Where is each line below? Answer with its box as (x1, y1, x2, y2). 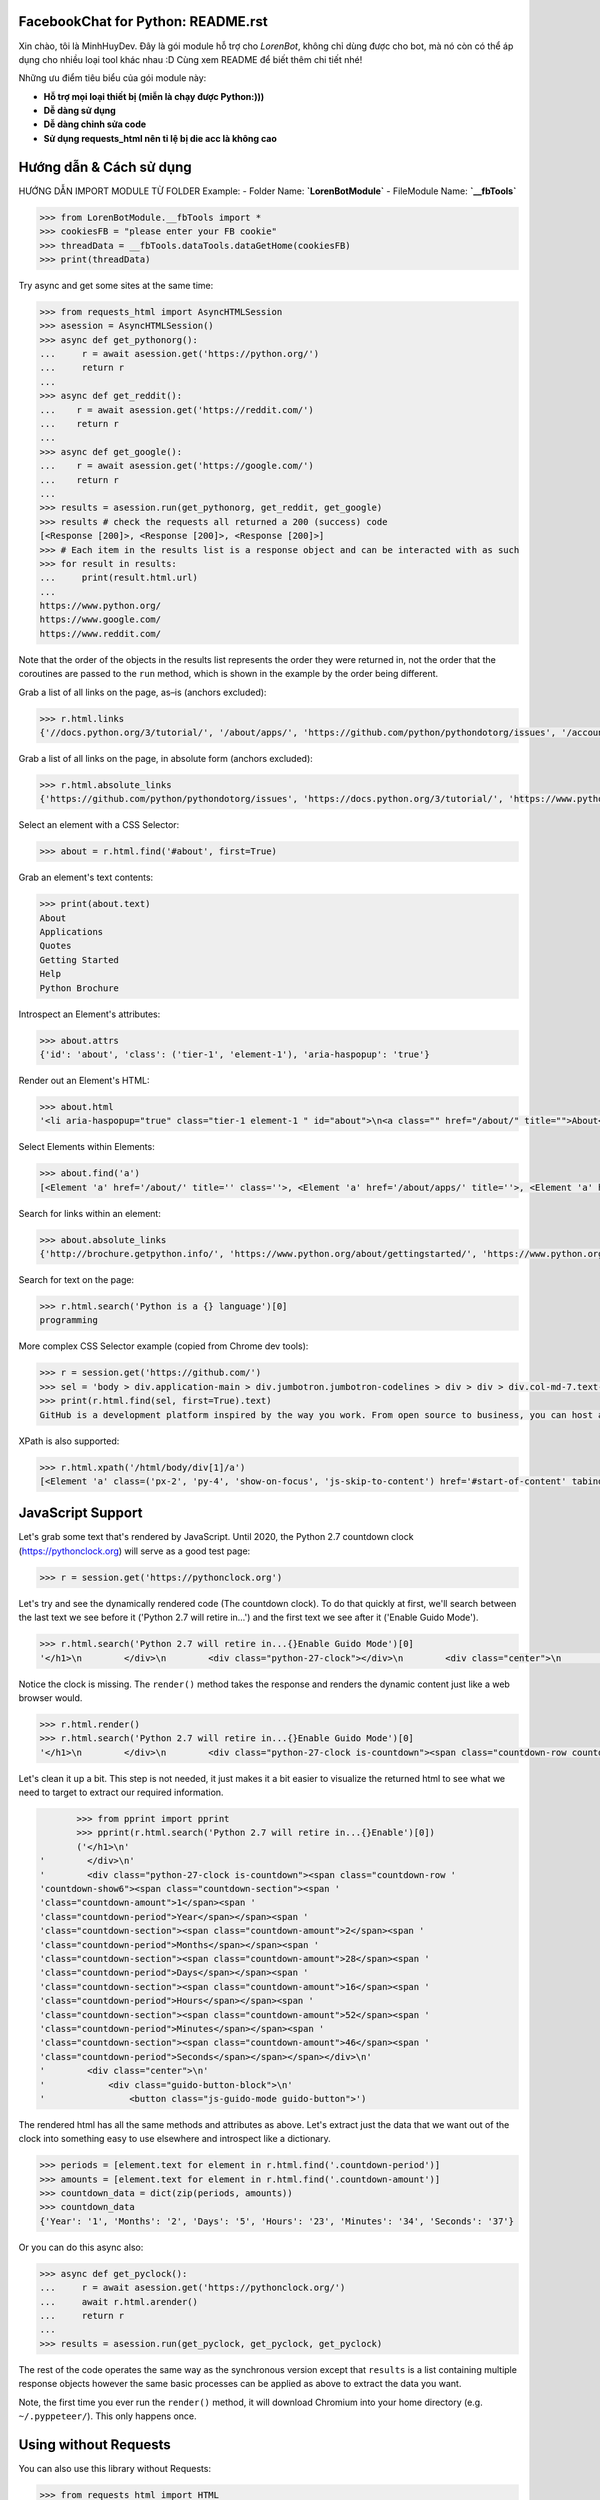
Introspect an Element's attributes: (18, 1008, 161, 1020)
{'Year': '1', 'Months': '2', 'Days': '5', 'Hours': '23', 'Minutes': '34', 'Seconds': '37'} (39, 2215, 515, 2227)
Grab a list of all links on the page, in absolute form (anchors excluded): (18, 753, 314, 764)
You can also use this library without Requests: (18, 2462, 212, 2474)
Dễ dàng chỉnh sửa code (43, 118, 147, 130)
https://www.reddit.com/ (39, 628, 162, 639)
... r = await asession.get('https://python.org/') (39, 348, 320, 360)
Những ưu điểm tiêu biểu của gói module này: (18, 72, 207, 84)
